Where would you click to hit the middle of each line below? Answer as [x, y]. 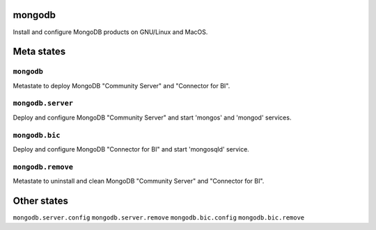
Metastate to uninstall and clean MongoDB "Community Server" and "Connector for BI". [139, 181]
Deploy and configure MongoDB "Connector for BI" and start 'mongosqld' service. [131, 149]
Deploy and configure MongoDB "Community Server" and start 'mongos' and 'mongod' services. [152, 117]
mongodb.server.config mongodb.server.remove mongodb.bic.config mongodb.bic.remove [159, 218]
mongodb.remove [43, 167]
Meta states [39, 52]
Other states [41, 200]
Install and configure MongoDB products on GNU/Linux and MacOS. [110, 32]
